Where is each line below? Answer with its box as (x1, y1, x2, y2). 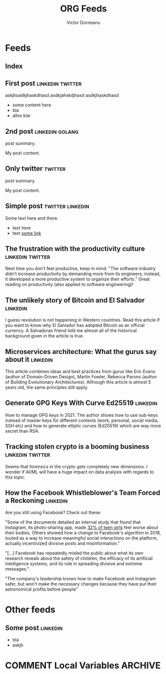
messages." (5, 566, 29, 572)
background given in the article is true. (5, 333, 84, 339)
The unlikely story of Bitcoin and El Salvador (5, 296, 145, 305)
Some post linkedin (5, 624, 63, 632)
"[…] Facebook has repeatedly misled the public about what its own (5, 550, 144, 556)
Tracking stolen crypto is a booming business (5, 442, 150, 451)
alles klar (12, 113, 31, 119)
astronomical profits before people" (5, 586, 78, 592)
